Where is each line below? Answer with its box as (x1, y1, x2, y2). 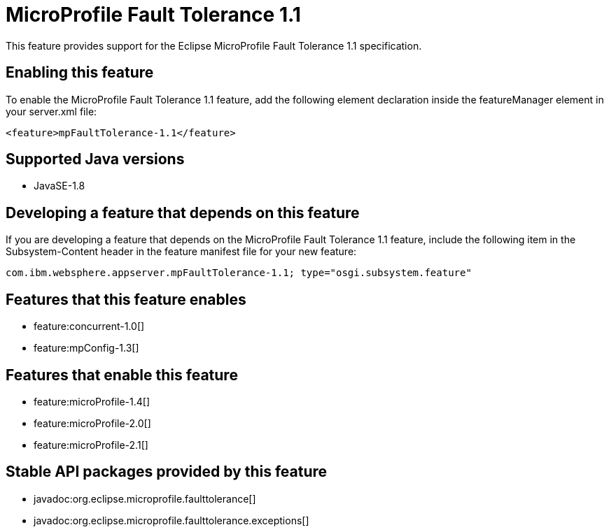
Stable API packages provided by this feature (6, 463, 328, 481)
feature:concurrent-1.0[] (34, 320, 145, 333)
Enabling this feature (6, 64, 154, 82)
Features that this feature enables (6, 290, 246, 308)
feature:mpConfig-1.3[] (34, 342, 139, 354)
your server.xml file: (6, 105, 97, 117)
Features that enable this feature (6, 366, 238, 384)
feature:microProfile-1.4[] (34, 395, 150, 408)
